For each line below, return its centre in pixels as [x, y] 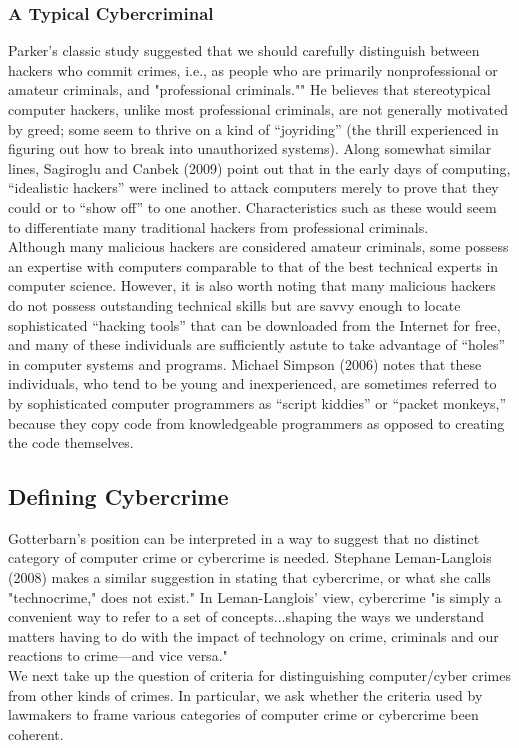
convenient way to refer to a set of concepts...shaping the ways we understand [246, 616]
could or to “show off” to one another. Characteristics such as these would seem [252, 206]
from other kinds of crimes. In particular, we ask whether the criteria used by [245, 694]
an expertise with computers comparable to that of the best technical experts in [253, 265]
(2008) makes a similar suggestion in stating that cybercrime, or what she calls [249, 577]
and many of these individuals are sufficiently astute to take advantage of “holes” [257, 344]
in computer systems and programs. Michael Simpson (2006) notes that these [245, 363]
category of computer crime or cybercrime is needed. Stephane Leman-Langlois [250, 557]
